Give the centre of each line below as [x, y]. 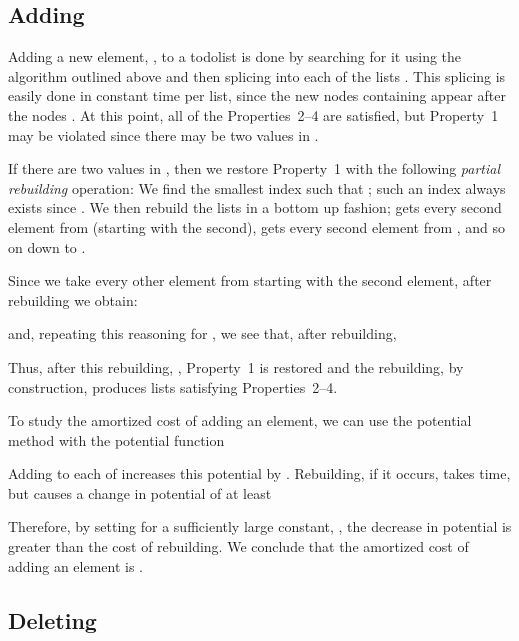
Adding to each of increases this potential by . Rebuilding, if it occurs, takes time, [259, 473]
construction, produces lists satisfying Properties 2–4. [173, 386]
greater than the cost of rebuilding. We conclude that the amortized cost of [238, 546]
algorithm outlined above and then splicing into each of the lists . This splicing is [257, 75]
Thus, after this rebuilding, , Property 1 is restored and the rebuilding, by [236, 366]
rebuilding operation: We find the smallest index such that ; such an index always [257, 187]
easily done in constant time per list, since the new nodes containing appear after [257, 95]
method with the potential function [116, 439]
